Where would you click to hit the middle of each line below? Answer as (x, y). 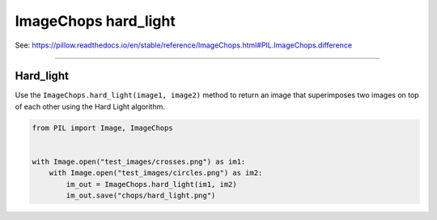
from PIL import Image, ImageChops (102, 128)
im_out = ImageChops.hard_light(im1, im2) (152, 184)
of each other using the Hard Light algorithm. (90, 106)
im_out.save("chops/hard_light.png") (141, 196)
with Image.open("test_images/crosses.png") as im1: (139, 162)
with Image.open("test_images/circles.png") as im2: (156, 173)
